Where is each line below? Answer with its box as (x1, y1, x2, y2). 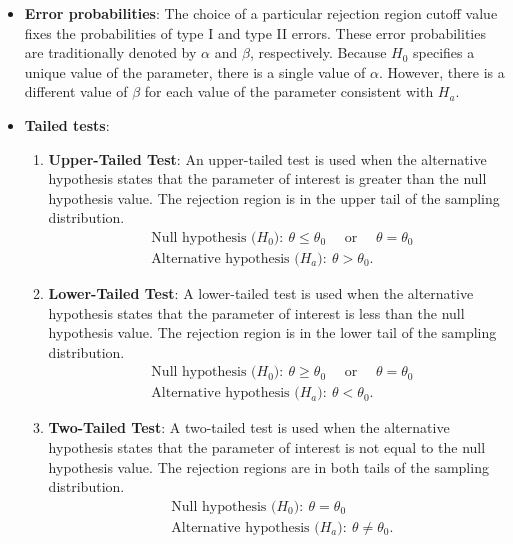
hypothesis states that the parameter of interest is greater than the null (48, 168, 487, 189)
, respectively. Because (249, 42, 387, 63)
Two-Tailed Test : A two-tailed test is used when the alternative (48, 417, 450, 438)
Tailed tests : (24, 114, 110, 135)
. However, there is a (378, 61, 505, 82)
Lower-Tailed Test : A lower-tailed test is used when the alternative (48, 283, 474, 303)
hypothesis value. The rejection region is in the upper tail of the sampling (48, 187, 500, 208)
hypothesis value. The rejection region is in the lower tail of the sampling (48, 322, 497, 343)
